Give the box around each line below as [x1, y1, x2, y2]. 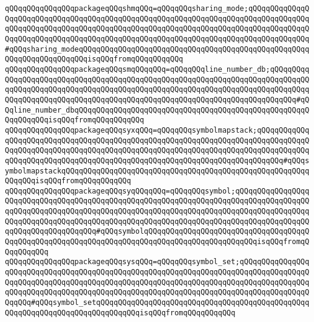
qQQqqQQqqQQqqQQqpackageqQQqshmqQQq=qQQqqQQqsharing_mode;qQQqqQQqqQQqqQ [5, 4, 310, 13]
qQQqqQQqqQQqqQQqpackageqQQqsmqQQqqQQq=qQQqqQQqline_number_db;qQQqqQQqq [5, 65, 310, 74]
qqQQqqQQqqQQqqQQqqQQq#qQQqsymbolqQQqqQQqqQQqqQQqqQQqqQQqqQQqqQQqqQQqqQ [5, 227, 310, 236]
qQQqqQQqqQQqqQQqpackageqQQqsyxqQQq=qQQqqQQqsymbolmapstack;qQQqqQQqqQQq [5, 125, 310, 135]
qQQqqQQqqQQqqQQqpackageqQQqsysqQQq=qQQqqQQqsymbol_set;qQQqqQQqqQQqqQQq [5, 257, 310, 267]
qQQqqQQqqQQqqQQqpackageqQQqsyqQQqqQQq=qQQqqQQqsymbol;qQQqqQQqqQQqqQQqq [5, 186, 310, 195]
